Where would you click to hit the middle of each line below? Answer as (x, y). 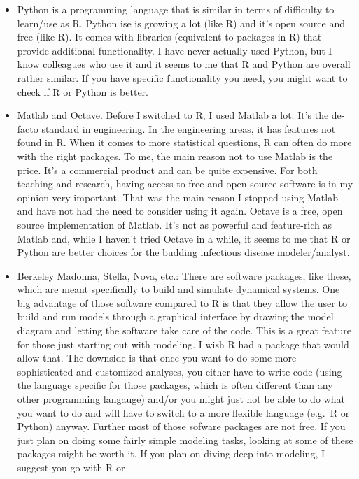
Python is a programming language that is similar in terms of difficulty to (176, 9)
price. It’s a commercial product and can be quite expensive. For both (167, 170)
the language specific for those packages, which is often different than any (175, 385)
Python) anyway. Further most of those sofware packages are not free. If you (181, 426)
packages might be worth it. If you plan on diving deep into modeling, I (171, 453)
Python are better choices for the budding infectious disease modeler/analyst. (183, 252)
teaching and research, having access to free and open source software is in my (185, 184)
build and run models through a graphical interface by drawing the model (175, 316)
